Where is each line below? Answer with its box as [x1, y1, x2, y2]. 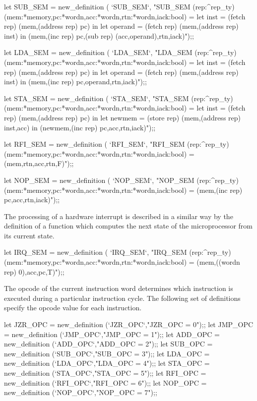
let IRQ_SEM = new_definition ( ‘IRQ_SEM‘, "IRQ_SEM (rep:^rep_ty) [4, 247, 231, 257]
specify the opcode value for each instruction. [4, 302, 142, 313]
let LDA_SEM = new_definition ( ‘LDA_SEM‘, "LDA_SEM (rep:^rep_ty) [4, 47, 237, 57]
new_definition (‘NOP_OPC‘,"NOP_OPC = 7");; [4, 387, 157, 398]
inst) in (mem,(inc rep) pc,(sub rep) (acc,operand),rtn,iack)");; [4, 30, 194, 41]
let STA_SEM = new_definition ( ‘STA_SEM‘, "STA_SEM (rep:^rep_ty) [4, 93, 233, 103]
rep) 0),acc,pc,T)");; [4, 266, 64, 277]
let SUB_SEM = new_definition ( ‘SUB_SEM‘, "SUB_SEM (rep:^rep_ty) [4, 1, 235, 11]
